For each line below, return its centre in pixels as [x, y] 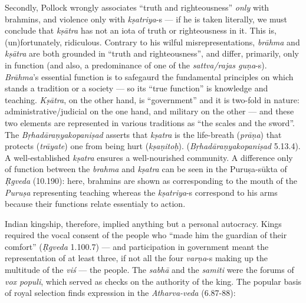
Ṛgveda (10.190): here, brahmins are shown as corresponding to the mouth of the [151, 180]
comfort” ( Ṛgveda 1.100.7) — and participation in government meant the [137, 246]
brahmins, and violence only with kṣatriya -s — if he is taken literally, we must [146, 19]
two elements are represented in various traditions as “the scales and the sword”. [150, 122]
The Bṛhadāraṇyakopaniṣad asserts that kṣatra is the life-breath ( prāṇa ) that [143, 134]
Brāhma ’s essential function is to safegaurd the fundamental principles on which [149, 76]
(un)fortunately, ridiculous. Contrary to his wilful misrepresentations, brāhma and [152, 42]
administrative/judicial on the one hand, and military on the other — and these [149, 111]
